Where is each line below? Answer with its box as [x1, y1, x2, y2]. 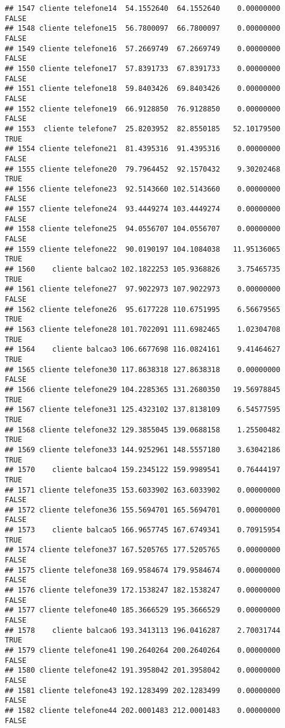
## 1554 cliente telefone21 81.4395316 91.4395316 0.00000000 [5, 145, 281, 154]
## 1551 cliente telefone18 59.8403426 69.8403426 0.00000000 [5, 84, 281, 93]
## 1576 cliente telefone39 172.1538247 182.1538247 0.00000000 [5, 586, 281, 595]
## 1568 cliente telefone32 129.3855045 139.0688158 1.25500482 [5, 425, 281, 434]
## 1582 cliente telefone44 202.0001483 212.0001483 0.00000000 [5, 706, 281, 715]
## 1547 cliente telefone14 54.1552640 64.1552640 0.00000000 [5, 4, 281, 13]
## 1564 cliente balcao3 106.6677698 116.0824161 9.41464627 [5, 345, 281, 354]
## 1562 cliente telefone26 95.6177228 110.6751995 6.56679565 [5, 305, 281, 314]
